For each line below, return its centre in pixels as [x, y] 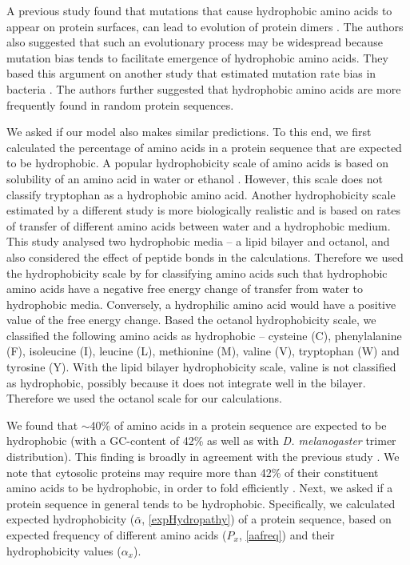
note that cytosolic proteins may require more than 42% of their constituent [193, 472]
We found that [42, 425]
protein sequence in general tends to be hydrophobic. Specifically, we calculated [201, 503]
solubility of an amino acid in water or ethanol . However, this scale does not [195, 178]
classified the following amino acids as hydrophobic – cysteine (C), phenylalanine [204, 335]
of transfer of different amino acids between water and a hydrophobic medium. [199, 225]
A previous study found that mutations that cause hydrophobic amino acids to [199, 10]
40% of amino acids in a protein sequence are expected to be [238, 425]
